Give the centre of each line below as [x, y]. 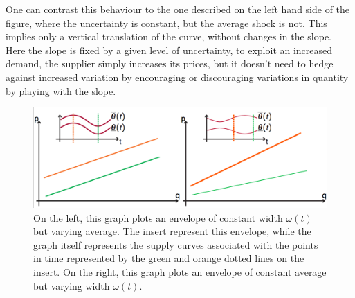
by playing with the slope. [61, 90]
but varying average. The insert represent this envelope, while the [172, 231]
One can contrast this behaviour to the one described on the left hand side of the [178, 9]
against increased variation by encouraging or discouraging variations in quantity [177, 77]
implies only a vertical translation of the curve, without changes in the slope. [169, 36]
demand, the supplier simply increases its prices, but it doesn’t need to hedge [170, 63]
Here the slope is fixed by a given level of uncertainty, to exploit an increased [169, 50]
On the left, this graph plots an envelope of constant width [158, 217]
